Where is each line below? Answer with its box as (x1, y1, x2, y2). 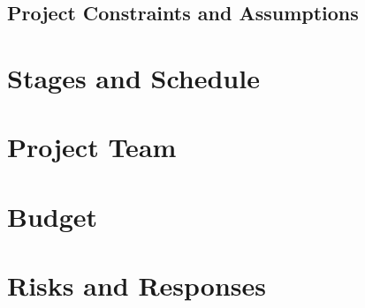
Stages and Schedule (7, 59, 260, 95)
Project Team (7, 129, 177, 165)
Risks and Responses (7, 267, 266, 304)
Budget (7, 198, 98, 234)
